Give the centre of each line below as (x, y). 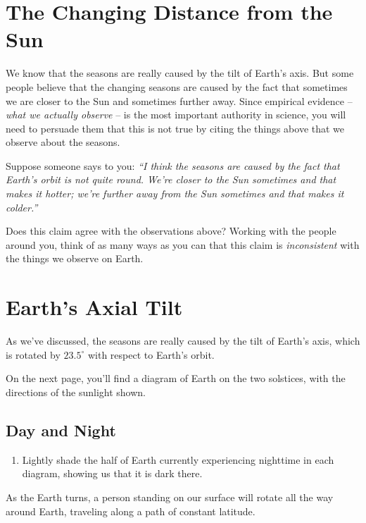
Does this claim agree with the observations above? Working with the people (171, 231)
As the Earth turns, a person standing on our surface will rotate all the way (170, 497)
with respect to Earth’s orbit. (151, 354)
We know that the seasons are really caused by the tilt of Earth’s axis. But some (180, 73)
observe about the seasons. (63, 142)
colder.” (22, 207)
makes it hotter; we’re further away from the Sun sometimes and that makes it (175, 193)
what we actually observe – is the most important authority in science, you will (176, 115)
